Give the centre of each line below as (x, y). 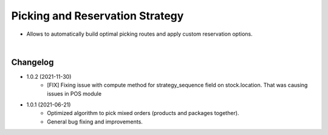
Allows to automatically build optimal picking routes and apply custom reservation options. (139, 34)
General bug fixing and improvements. (95, 122)
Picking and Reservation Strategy (97, 16)
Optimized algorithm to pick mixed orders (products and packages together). (143, 113)
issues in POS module (74, 93)
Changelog (32, 62)
